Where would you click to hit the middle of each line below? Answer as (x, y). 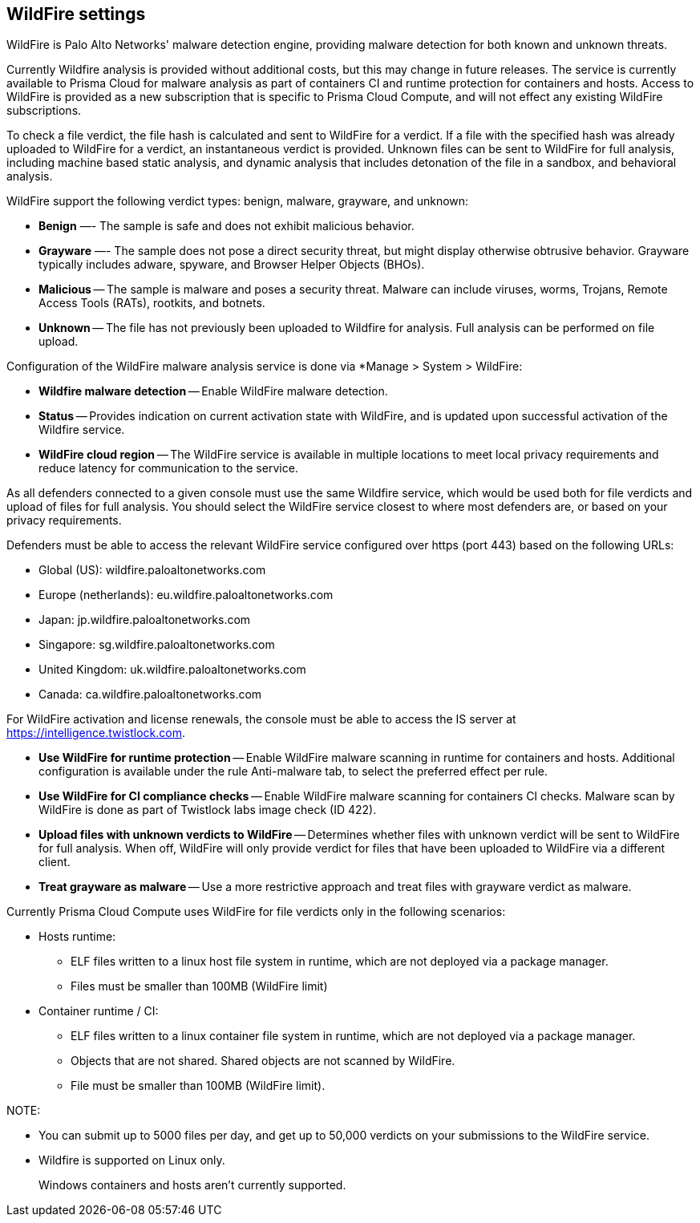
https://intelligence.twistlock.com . (96, 733)
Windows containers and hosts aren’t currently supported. (192, 1185)
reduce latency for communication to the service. (168, 468)
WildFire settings (76, 14)
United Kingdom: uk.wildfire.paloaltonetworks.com (172, 670)
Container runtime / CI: (99, 1011)
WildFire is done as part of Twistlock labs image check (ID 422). (208, 810)
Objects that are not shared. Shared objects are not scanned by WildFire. (263, 1061)
